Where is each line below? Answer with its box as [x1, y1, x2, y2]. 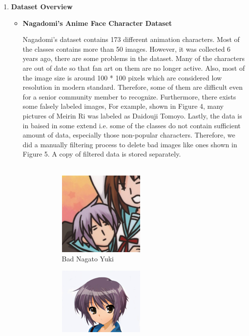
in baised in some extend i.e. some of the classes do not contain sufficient [22, 120, 241, 130]
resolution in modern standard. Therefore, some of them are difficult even [22, 82, 243, 92]
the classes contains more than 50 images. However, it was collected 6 [22, 43, 231, 54]
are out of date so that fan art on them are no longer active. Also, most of [22, 62, 245, 73]
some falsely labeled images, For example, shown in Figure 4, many [22, 101, 224, 111]
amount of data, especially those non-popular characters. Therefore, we [22, 130, 235, 140]
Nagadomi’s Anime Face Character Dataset [22, 18, 172, 28]
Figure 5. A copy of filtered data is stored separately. [22, 149, 181, 159]
